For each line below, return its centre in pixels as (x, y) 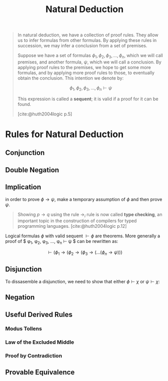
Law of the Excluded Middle (40, 342)
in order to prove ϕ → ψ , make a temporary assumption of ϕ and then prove (84, 199)
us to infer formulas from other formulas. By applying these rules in (87, 40)
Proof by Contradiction (34, 356)
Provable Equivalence (40, 372)
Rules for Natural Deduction (64, 134)
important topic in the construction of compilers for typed (77, 221)
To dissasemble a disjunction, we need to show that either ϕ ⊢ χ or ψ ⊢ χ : (82, 281)
